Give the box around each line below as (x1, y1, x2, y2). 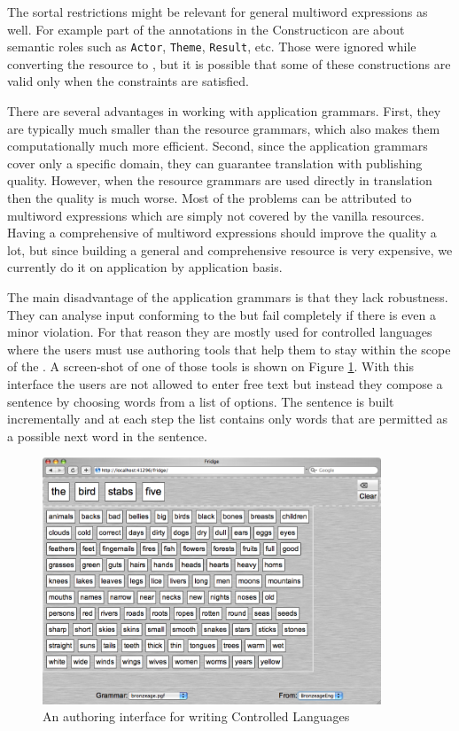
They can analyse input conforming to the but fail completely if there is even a (7, 305, 437, 323)
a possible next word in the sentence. (7, 426, 207, 445)
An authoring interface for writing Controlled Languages (43, 707, 350, 726)
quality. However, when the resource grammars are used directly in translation (7, 171, 432, 190)
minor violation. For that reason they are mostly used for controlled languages (7, 323, 432, 341)
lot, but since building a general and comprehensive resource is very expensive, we (7, 240, 453, 259)
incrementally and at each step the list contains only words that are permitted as (7, 409, 448, 428)
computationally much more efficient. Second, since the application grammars (7, 136, 428, 155)
